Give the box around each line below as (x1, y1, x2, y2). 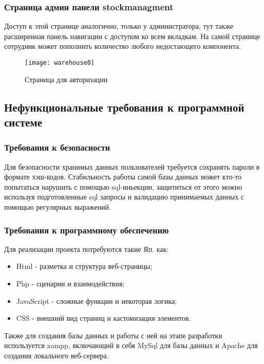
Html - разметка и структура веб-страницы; (16, 261, 153, 271)
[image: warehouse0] (25, 59, 95, 66)
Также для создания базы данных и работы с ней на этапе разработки (4, 330, 222, 340)
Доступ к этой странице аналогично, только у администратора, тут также (4, 21, 234, 31)
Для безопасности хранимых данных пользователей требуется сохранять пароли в (4, 161, 260, 172)
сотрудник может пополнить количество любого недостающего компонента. (4, 41, 241, 51)
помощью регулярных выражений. (4, 202, 111, 212)
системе (4, 114, 43, 130)
